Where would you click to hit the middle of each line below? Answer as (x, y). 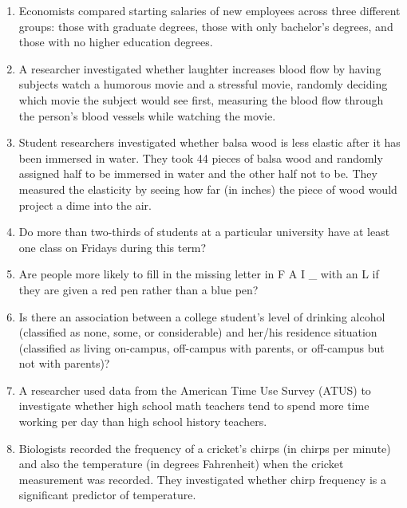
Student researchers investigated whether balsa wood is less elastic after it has (209, 142)
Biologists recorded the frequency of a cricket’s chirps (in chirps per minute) (205, 448)
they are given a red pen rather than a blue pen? (138, 289)
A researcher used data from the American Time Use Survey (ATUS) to (195, 390)
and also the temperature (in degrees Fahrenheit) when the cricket (181, 464)
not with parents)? (64, 363)
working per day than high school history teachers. (143, 421)
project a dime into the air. (85, 205)
